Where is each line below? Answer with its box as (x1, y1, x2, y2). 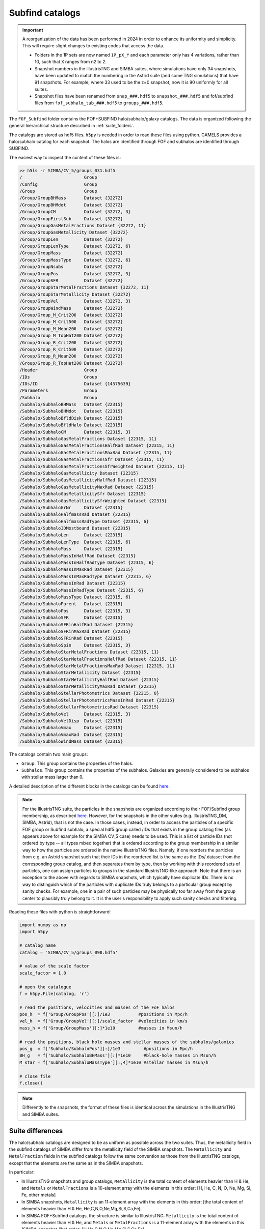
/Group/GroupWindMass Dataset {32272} (19, 305, 123, 311)
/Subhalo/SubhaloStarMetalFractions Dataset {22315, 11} (19, 649, 159, 655)
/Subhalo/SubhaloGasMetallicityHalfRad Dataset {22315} (19, 477, 157, 483)
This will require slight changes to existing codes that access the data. (22, 43, 164, 49)
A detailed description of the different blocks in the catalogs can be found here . (9, 783, 170, 789)
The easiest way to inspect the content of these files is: (9, 154, 121, 160)
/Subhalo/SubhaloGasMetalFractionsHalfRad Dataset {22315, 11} (19, 443, 175, 448)
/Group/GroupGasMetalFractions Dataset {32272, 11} (19, 223, 147, 228)
